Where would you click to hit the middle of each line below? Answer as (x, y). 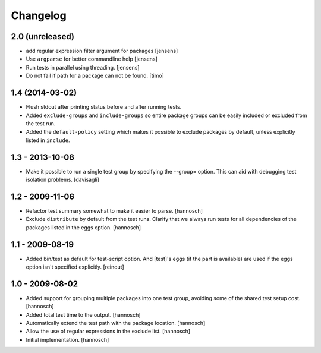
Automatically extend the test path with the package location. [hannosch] (116, 323)
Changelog (39, 15)
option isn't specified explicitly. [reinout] (75, 267)
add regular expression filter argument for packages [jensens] (102, 51)
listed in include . (48, 140)
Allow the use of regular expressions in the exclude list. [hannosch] (108, 331)
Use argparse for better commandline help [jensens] (92, 59)
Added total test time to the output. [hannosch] (83, 314)
